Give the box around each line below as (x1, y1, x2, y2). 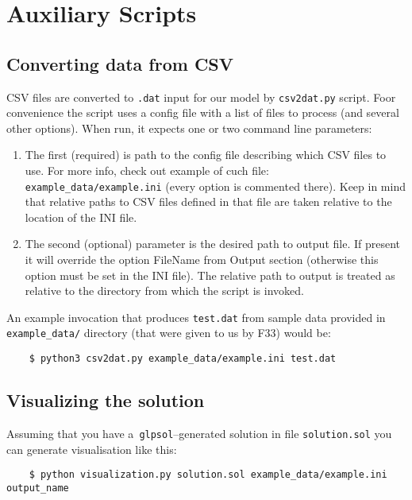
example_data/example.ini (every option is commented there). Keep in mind (25, 177, 406, 194)
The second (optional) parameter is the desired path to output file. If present (25, 235, 400, 252)
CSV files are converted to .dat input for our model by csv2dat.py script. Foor (6, 88, 396, 105)
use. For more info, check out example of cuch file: (25, 162, 269, 179)
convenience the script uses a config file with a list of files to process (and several (6, 104, 399, 121)
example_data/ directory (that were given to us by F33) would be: (6, 324, 331, 341)
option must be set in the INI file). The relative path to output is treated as (25, 266, 395, 283)
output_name (6, 482, 69, 494)
